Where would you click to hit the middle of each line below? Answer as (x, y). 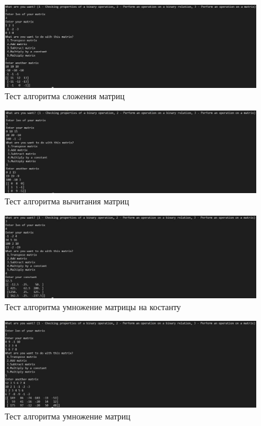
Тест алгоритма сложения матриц (65, 96)
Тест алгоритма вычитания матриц (67, 201)
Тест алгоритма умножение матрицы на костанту (93, 306)
